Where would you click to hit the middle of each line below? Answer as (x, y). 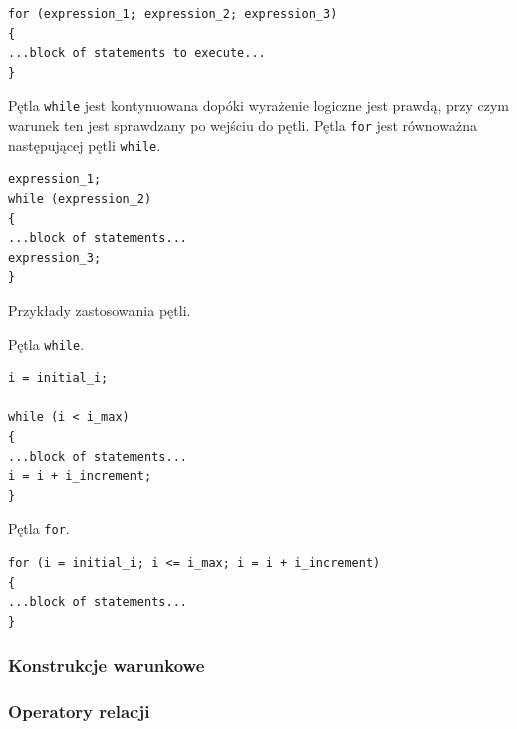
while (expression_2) (80, 198)
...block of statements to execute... (137, 53)
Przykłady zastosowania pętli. (99, 309)
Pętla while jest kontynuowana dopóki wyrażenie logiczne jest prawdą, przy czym (258, 105)
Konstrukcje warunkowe (106, 665)
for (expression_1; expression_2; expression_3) (173, 14)
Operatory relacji (79, 711)
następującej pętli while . (84, 144)
